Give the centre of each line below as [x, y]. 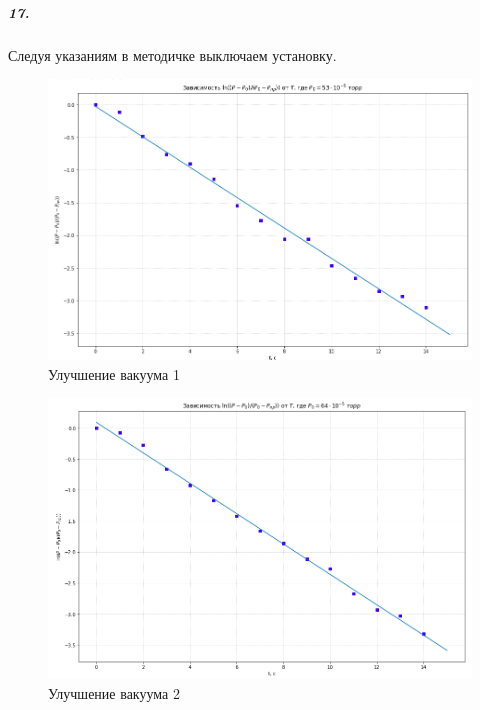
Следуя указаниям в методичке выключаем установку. [172, 54]
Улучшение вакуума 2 [114, 692]
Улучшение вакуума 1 [114, 373]
